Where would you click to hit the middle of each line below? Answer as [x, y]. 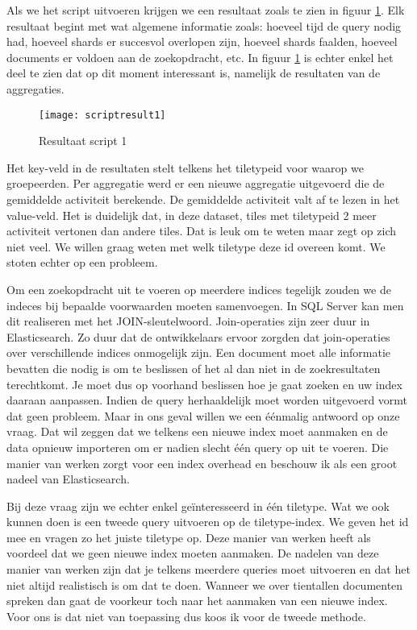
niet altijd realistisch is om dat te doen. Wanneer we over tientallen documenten [205, 584]
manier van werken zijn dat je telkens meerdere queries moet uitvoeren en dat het [208, 569]
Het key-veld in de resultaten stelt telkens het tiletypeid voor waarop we [185, 167]
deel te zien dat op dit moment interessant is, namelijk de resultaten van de [194, 73]
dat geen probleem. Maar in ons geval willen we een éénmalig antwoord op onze [203, 415]
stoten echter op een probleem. [82, 262]
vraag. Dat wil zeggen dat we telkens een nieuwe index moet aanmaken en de [197, 431]
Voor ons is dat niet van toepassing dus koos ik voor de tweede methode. [186, 616]
